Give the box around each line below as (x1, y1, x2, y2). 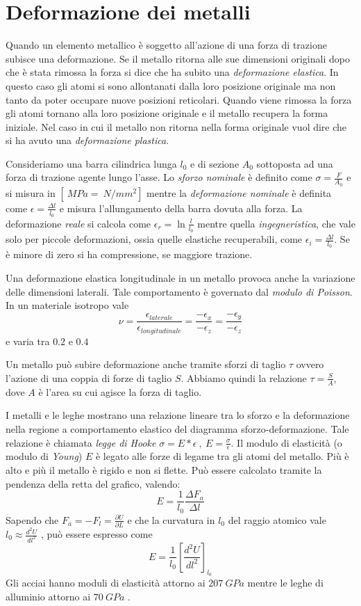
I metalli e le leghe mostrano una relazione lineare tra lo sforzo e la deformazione (6, 408, 350, 422)
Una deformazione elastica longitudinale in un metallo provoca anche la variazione (6, 271, 355, 285)
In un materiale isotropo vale (6, 298, 129, 312)
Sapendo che (6, 512, 59, 527)
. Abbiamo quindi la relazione (180, 370, 307, 385)
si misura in (6, 185, 56, 200)
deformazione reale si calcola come (6, 216, 151, 230)
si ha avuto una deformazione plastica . (6, 133, 169, 147)
